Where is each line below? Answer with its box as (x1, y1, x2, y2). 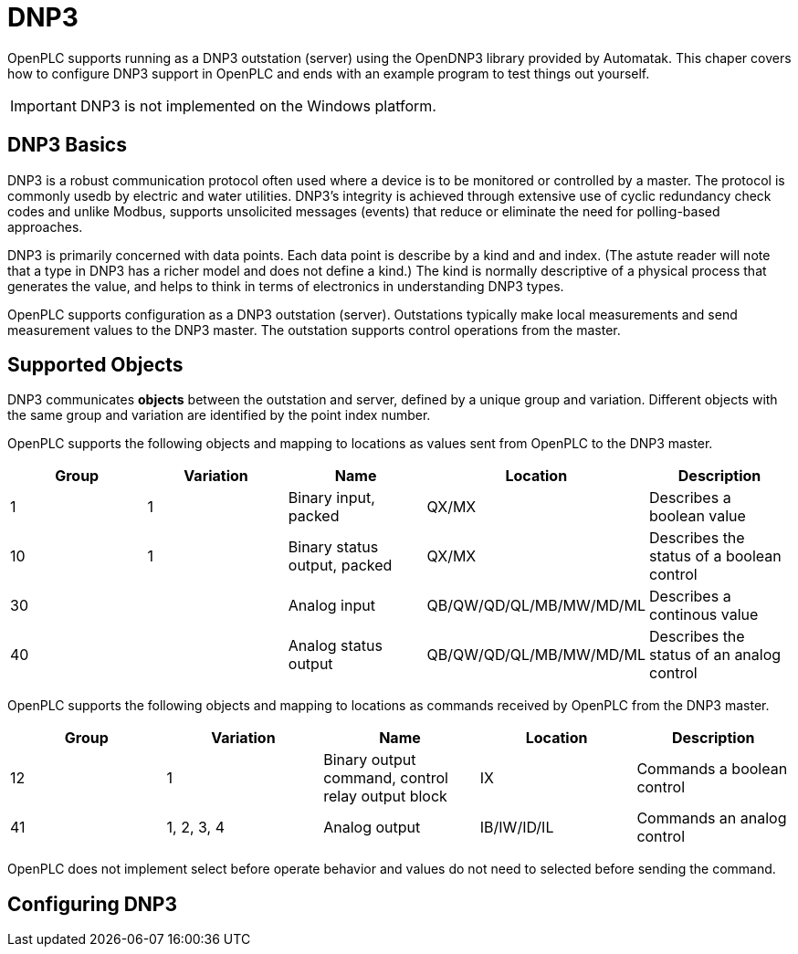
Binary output (323, 750, 416, 770)
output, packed (288, 556, 393, 575)
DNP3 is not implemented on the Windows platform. (79, 96, 436, 115)
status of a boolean (649, 547, 782, 566)
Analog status (288, 636, 383, 655)
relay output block (323, 787, 447, 806)
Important (10, 96, 77, 115)
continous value (649, 605, 759, 624)
